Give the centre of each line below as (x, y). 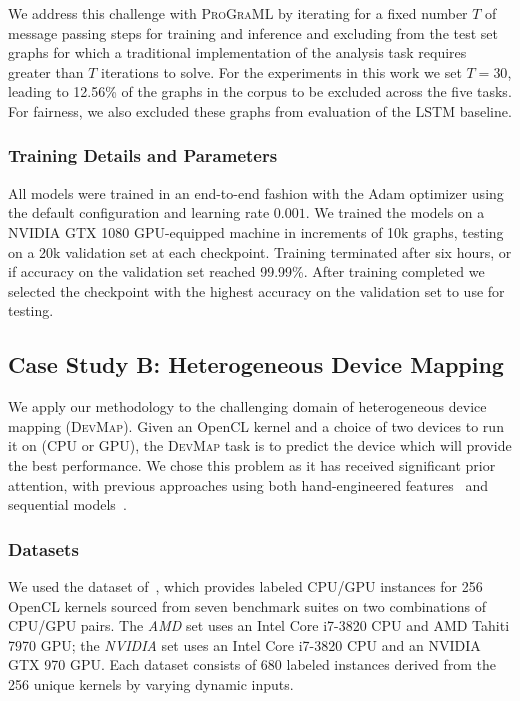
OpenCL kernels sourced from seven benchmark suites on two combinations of (247, 605)
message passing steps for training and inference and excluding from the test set (253, 32)
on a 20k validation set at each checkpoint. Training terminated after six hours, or (260, 251)
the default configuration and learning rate (139, 212)
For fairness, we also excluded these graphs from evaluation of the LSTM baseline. (260, 110)
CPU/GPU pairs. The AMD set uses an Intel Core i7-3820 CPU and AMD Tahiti (259, 625)
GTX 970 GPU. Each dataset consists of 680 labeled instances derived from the (252, 664)
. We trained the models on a (395, 212)
